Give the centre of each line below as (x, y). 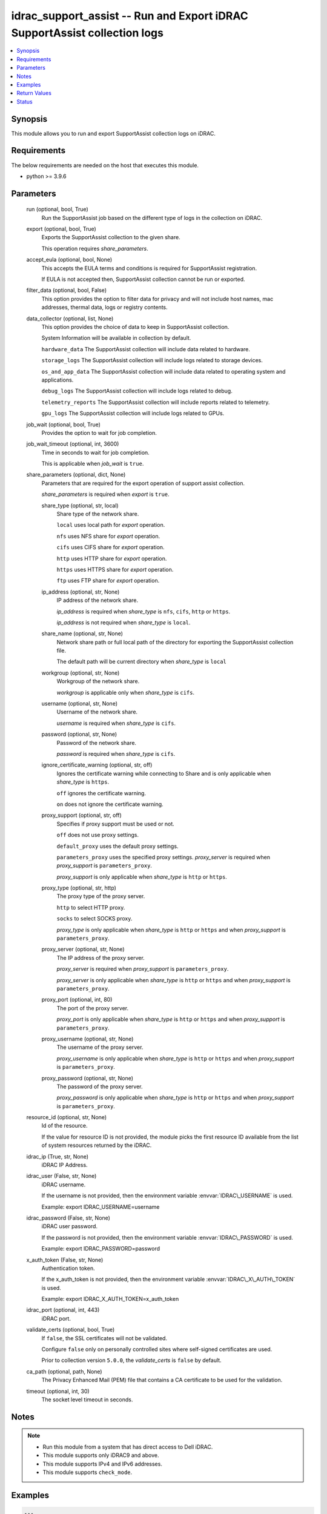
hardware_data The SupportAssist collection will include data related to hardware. (146, 349)
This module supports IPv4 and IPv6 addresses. (103, 1464)
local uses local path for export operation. (111, 525)
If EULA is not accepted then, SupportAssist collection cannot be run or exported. (143, 279)
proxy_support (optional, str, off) (82, 815)
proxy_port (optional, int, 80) (77, 1000)
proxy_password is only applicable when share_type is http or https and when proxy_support (175, 1098)
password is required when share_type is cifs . (116, 754)
